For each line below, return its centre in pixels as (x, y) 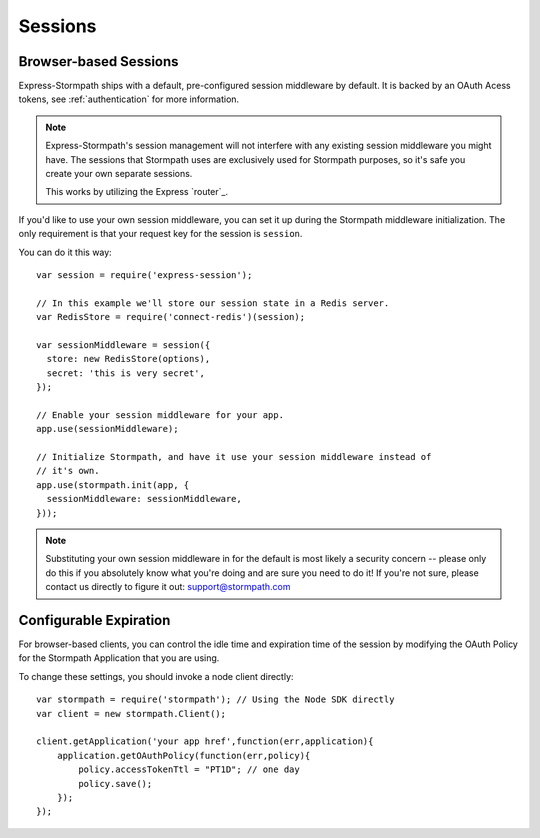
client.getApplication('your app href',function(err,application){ (205, 741)
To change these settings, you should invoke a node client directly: (156, 676)
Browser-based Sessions (98, 61)
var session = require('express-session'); (144, 274)
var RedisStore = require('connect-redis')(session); (170, 317)
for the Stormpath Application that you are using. (119, 658)
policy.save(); (115, 783)
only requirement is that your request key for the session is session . (160, 234)
